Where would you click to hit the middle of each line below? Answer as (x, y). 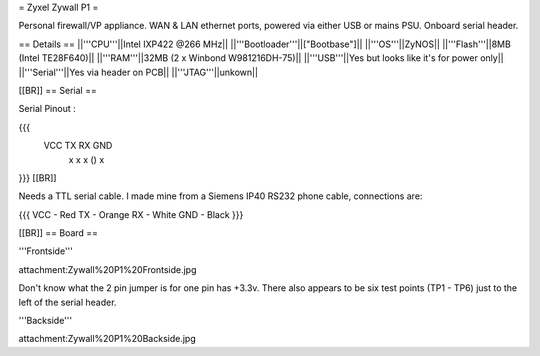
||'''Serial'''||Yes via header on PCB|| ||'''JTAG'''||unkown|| (138, 72)
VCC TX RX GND (78, 146)
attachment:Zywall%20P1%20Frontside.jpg (107, 269)
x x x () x (86, 159)
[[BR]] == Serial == (57, 90)
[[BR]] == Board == (58, 233)
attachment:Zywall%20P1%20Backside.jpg (107, 339)
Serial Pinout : (47, 109)
